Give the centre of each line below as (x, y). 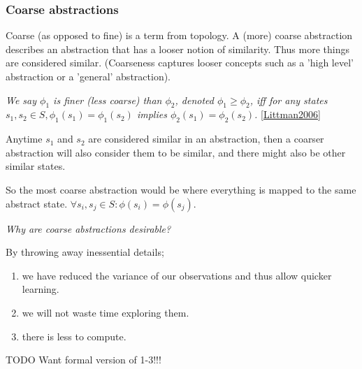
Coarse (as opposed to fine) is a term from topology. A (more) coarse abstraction (179, 35)
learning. (41, 289)
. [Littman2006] (288, 114)
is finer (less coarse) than (108, 100)
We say (21, 100)
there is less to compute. (74, 336)
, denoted (194, 100)
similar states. (36, 166)
